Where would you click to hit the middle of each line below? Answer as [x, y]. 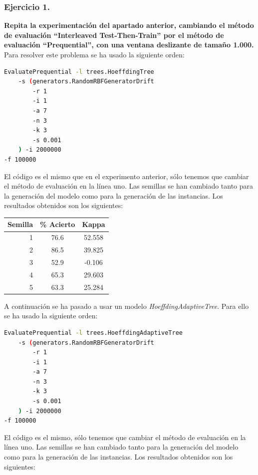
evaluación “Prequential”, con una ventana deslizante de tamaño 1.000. [129, 45]
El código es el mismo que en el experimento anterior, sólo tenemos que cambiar [127, 176]
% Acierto [57, 224]
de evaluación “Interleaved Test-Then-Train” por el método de [114, 35]
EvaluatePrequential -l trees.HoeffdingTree [79, 72]
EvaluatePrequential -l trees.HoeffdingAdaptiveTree [93, 333]
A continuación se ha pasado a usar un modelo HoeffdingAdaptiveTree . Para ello [127, 306]
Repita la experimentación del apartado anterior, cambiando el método [129, 25]
